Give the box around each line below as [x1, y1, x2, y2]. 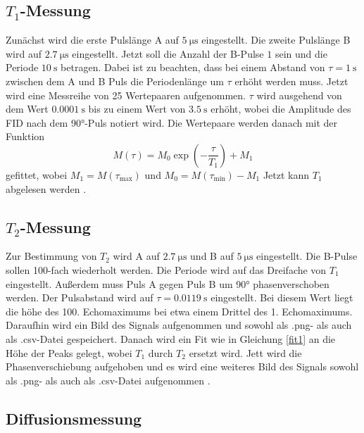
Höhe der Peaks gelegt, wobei [6, 345, 132, 360]
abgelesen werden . [6, 181, 87, 196]
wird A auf [113, 249, 160, 263]
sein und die [275, 46, 327, 61]
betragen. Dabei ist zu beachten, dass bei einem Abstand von [61, 60, 325, 75]
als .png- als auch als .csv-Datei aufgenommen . [6, 372, 211, 387]
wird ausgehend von [256, 87, 342, 102]
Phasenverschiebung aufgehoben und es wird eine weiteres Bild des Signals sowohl [6, 359, 359, 374]
